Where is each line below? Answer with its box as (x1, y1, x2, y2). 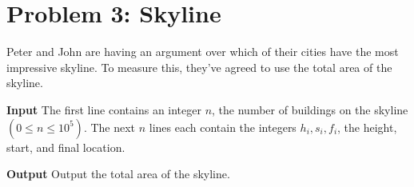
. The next (83, 118, 136, 135)
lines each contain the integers (149, 118, 297, 135)
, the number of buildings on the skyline (212, 101, 408, 117)
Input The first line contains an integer (6, 101, 201, 117)
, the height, (337, 118, 397, 135)
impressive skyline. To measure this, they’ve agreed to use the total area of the (6, 58, 392, 75)
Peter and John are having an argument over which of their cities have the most (6, 43, 399, 60)
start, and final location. (6, 138, 125, 155)
